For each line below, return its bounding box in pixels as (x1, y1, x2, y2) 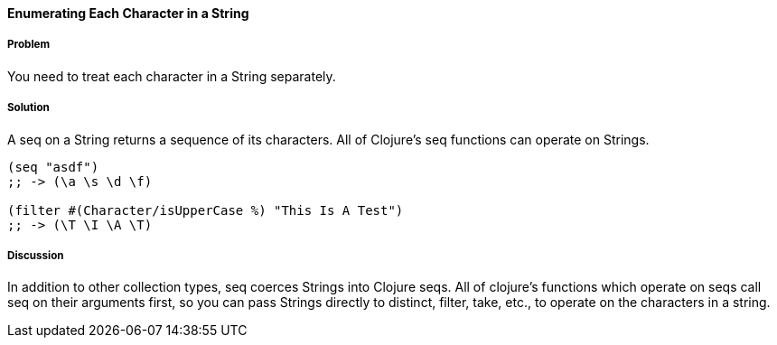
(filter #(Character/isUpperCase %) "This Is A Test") (7, 202, 404, 218)
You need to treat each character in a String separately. (7, 68, 336, 84)
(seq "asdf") (7, 159, 99, 174)
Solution (7, 101, 50, 115)
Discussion (7, 248, 64, 262)
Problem (7, 38, 51, 51)
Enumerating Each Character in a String (7, 5, 249, 21)
